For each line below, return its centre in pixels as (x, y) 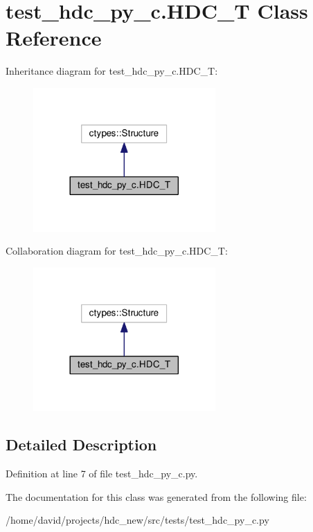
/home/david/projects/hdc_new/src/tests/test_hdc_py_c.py (137, 520)
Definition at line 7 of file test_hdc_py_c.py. (102, 474)
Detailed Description (81, 444)
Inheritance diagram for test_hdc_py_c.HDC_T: (112, 71)
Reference (54, 38)
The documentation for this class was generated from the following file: (156, 496)
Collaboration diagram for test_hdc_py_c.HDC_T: (117, 251)
